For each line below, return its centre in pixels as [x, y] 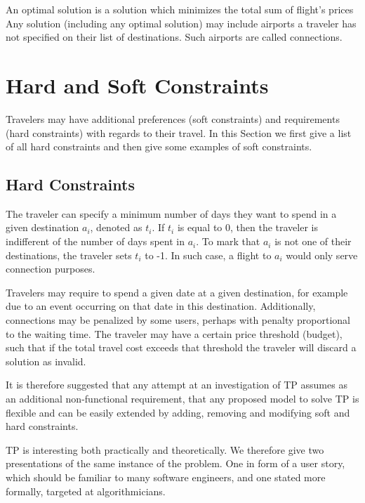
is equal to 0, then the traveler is [247, 227]
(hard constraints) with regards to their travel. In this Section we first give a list [179, 132]
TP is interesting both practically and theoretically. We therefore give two [165, 449]
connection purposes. [51, 269]
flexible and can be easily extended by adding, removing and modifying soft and [178, 412]
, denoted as [116, 227]
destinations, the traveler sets [69, 255]
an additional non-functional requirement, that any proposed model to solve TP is [182, 399]
